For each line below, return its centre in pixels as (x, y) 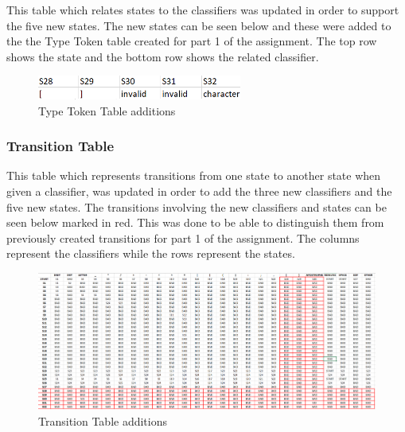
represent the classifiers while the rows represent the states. (151, 253)
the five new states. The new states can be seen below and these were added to (199, 25)
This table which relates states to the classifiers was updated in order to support (203, 10)
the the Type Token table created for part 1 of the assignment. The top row (192, 41)
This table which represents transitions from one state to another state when (194, 175)
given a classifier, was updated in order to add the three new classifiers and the (199, 191)
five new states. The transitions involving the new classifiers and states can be (197, 206)
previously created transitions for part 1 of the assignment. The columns (183, 237)
